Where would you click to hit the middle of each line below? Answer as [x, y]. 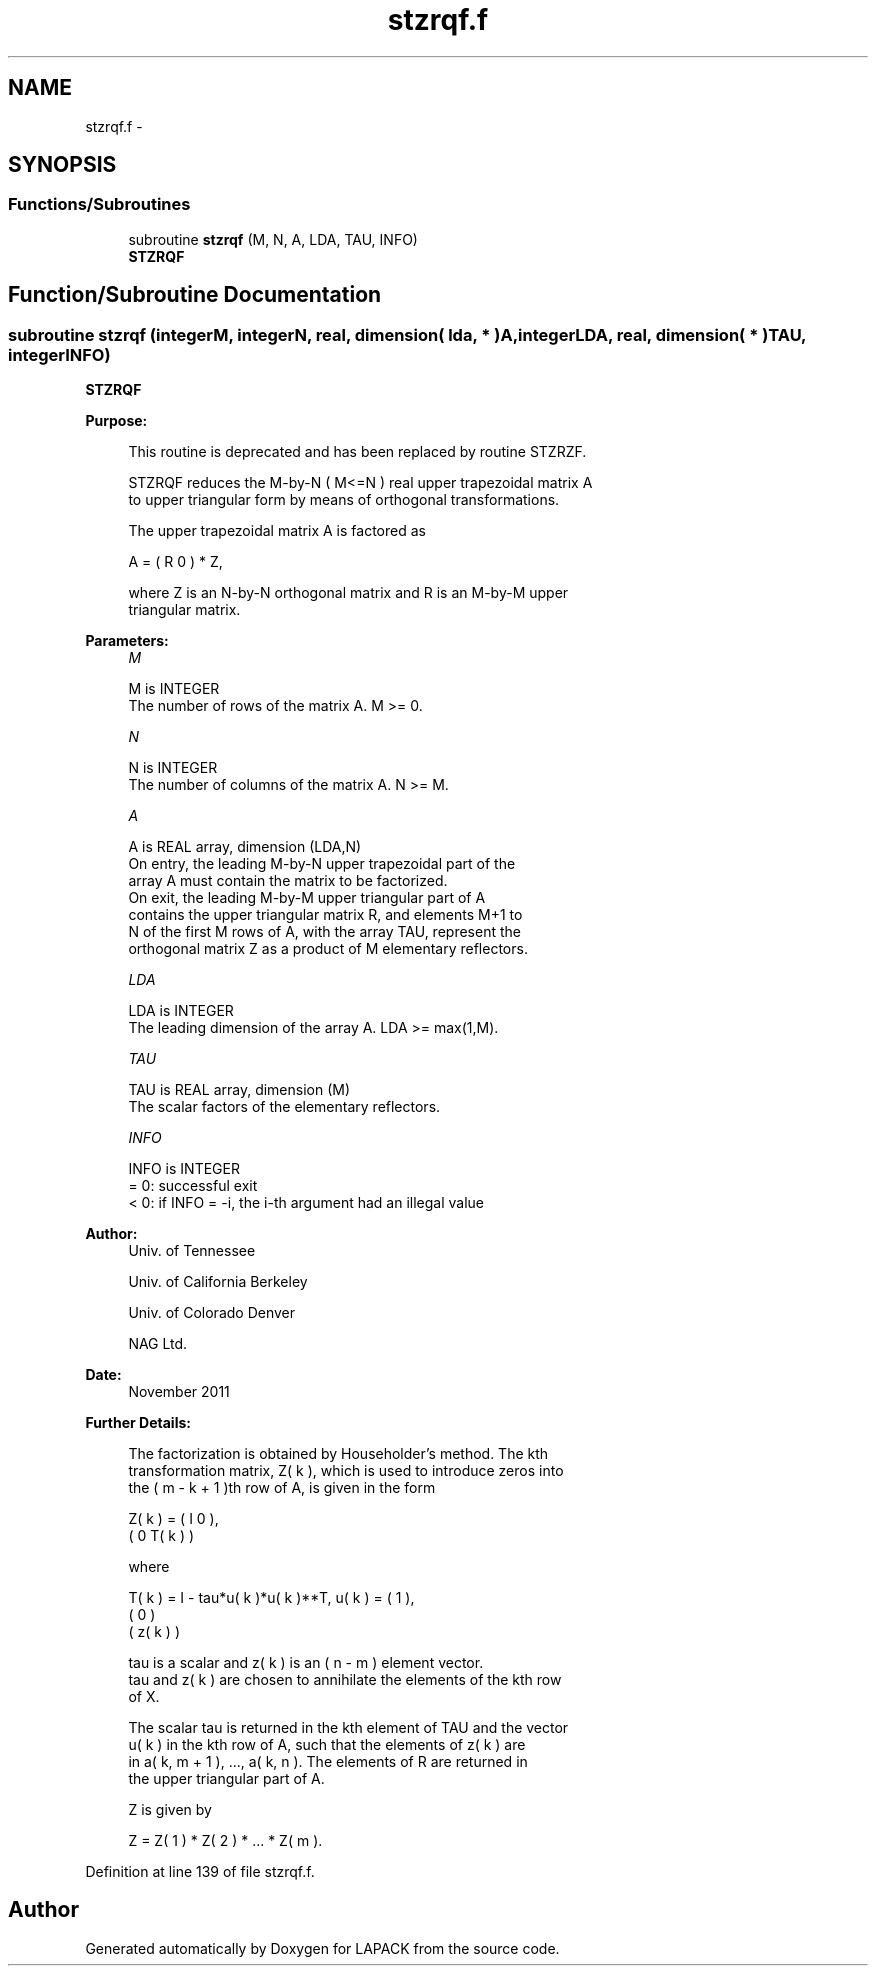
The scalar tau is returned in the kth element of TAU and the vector [348, 1728]
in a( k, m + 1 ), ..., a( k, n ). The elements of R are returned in [328, 1762]
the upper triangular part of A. [226, 1779]
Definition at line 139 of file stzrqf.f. [200, 1872]
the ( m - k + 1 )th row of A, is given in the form [282, 1488]
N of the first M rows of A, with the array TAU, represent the [324, 932]
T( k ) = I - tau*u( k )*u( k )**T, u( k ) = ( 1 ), [271, 1598]
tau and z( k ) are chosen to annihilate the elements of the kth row [345, 1680]
